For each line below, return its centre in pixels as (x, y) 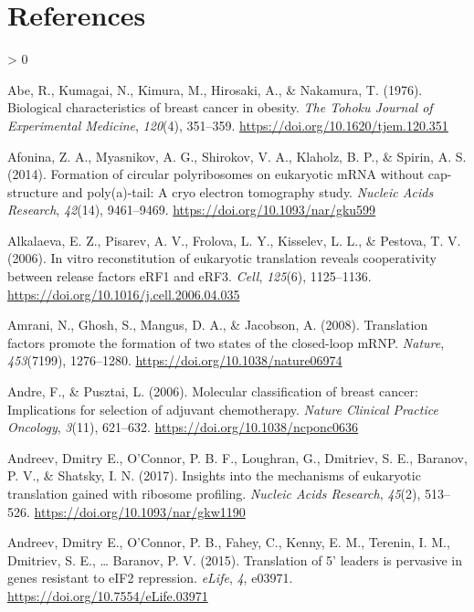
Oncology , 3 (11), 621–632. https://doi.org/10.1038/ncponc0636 (183, 427)
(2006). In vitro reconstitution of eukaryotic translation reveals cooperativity (222, 258)
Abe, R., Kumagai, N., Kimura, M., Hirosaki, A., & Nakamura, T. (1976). (215, 89)
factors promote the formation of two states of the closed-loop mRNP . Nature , (226, 342)
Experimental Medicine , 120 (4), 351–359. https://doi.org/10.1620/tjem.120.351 (228, 125)
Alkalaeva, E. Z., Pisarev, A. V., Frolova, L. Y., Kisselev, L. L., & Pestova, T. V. (234, 240)
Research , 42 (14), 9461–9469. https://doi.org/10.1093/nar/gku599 (192, 210)
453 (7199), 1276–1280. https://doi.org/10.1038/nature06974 (175, 360)
